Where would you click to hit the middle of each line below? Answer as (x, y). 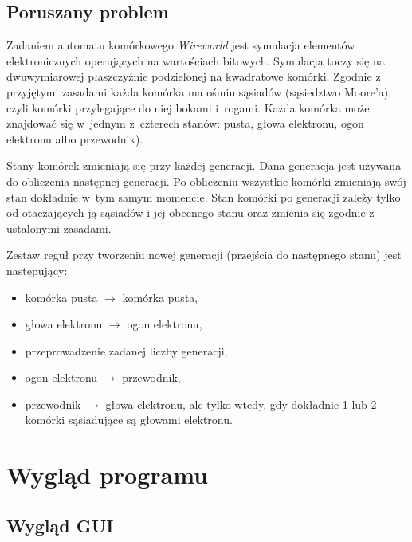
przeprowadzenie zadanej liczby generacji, (126, 350)
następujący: (37, 270)
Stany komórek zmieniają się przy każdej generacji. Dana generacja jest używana (204, 165)
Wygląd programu (108, 475)
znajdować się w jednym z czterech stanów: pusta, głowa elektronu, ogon (185, 123)
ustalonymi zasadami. (59, 228)
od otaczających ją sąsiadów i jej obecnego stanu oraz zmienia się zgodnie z (190, 212)
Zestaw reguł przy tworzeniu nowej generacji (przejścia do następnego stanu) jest (204, 255)
